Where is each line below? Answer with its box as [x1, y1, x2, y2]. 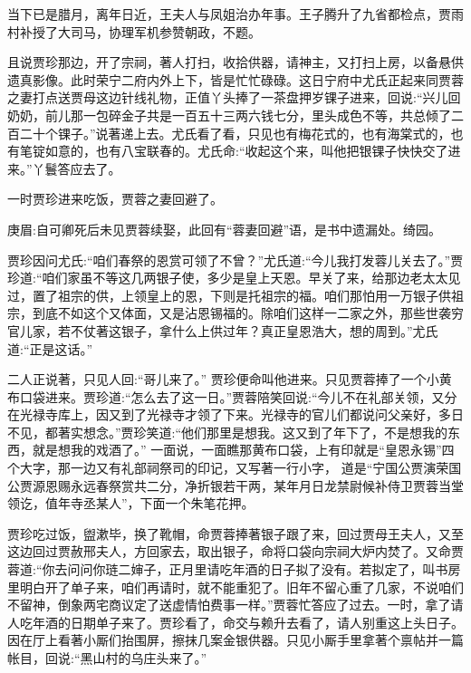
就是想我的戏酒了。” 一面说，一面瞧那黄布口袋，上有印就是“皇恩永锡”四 [32, 440, 455, 459]
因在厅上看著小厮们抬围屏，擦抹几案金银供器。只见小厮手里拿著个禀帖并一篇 [7, 630, 464, 649]
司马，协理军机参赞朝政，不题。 [70, 22, 261, 41]
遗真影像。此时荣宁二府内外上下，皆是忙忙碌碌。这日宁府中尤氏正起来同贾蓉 [7, 70, 464, 89]
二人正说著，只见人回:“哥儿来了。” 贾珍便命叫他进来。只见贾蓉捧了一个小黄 [7, 370, 452, 389]
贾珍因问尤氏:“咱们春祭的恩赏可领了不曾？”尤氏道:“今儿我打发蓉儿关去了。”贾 [7, 250, 464, 269]
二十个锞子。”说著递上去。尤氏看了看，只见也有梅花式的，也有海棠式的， [19, 123, 451, 142]
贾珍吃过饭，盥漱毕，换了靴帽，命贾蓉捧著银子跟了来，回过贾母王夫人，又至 [7, 524, 464, 543]
